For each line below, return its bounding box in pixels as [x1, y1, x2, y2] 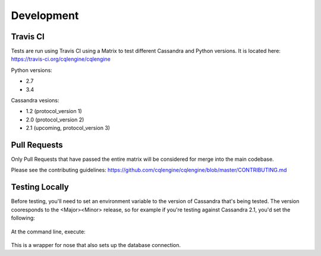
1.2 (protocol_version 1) [26, 108, 83, 115]
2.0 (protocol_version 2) [26, 116, 84, 123]
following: [11, 214, 35, 221]
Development [11, 9, 79, 22]
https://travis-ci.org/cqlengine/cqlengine [11, 55, 111, 63]
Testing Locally [11, 182, 70, 192]
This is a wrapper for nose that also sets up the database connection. [11, 241, 181, 248]
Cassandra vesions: [11, 97, 59, 104]
